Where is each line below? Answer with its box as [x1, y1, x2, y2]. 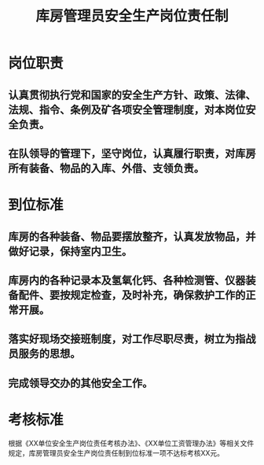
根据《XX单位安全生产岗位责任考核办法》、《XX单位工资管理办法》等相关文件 [8, 438, 255, 448]
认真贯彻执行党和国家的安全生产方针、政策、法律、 [8, 88, 256, 101]
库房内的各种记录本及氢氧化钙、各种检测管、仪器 [8, 273, 246, 287]
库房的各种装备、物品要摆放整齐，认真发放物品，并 [8, 230, 256, 243]
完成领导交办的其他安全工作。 [8, 376, 153, 389]
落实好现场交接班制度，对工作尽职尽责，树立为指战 [8, 332, 256, 346]
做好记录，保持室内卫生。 [8, 245, 132, 258]
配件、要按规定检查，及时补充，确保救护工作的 [18, 288, 246, 301]
